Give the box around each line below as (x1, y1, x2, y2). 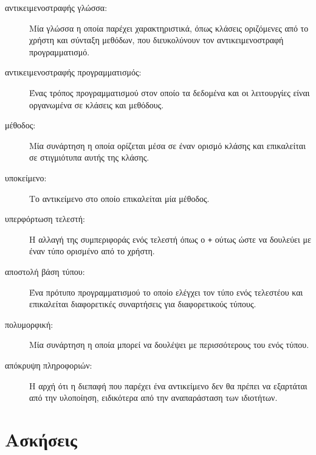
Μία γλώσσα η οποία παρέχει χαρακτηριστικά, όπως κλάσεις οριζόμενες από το (29, 21, 309, 34)
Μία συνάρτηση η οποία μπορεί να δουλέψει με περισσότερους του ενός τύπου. (29, 338, 309, 351)
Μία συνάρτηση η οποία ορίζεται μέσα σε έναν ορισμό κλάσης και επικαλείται (29, 139, 306, 151)
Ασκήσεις (5, 426, 77, 451)
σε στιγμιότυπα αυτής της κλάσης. (29, 151, 149, 164)
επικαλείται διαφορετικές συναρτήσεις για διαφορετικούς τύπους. (29, 297, 256, 310)
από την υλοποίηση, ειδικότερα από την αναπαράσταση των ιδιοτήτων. (29, 391, 278, 404)
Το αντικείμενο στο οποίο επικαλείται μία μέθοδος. (29, 192, 210, 204)
